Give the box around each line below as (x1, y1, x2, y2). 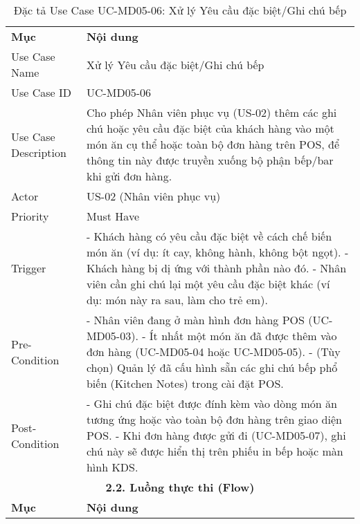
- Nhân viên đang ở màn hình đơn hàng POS (86, 312, 305, 328)
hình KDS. (86, 459, 138, 475)
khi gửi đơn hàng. (86, 168, 172, 184)
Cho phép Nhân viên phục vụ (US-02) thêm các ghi (86, 104, 337, 120)
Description (11, 144, 66, 160)
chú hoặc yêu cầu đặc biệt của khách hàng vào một (86, 120, 334, 136)
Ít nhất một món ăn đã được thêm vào (149, 328, 337, 344)
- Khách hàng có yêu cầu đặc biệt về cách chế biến (86, 228, 332, 244)
